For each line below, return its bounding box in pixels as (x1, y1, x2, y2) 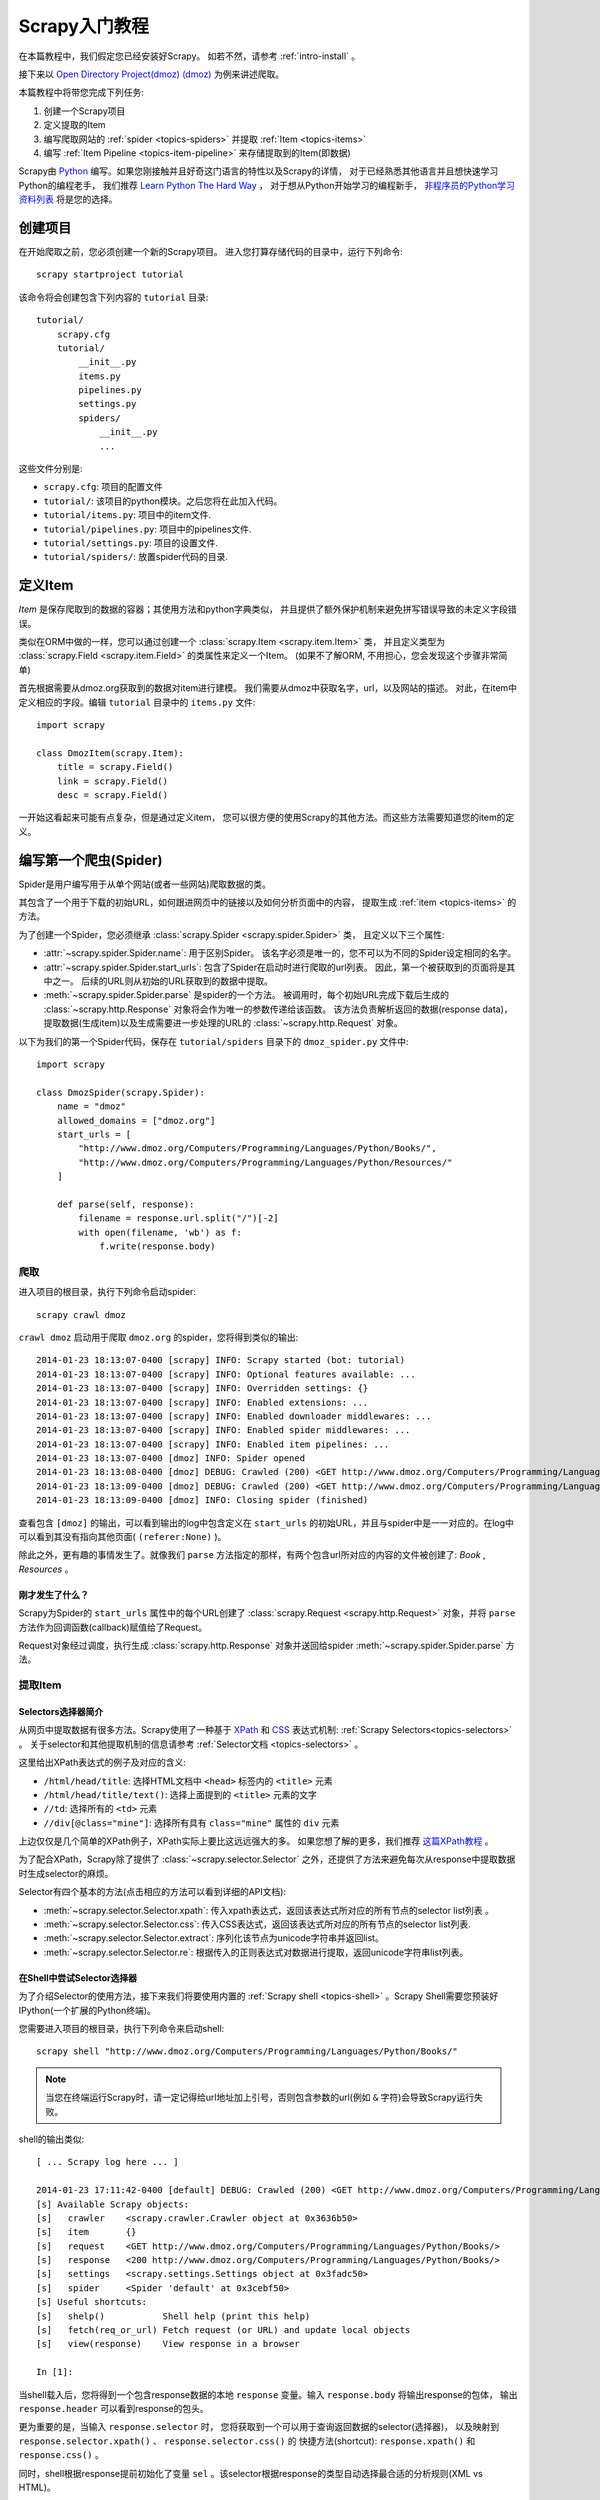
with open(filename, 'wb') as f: (78, 1226, 242, 1238)
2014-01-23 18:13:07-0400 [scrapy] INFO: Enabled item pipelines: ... (36, 1438, 390, 1450)
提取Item (18, 1678, 62, 1692)
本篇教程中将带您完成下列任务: (18, 86, 145, 99)
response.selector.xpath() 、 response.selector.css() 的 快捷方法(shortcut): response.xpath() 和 (18, 2435, 476, 2447)
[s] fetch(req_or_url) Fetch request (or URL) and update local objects (36, 2325, 411, 2336)
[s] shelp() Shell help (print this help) (36, 2310, 311, 2322)
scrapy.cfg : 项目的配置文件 (43, 481, 164, 493)
